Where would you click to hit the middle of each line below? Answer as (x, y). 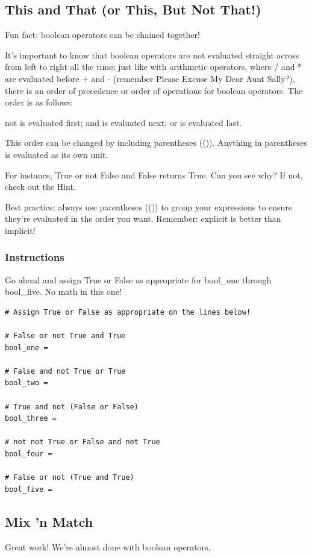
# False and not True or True (65, 371)
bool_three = (31, 419)
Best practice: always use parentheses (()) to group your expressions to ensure (149, 206)
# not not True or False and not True (83, 442)
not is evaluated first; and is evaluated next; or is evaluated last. (123, 122)
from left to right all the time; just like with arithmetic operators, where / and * (154, 67)
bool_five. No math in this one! (63, 291)
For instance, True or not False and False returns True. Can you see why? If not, (154, 175)
